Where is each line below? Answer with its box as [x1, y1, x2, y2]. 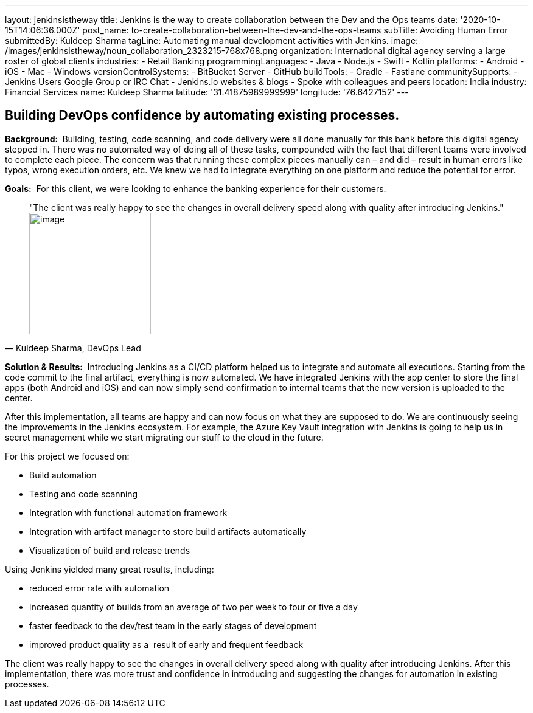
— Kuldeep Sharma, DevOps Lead [5, 342, 141, 353]
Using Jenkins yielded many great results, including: [5, 563, 214, 574]
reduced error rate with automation [29, 582, 170, 593]
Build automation [29, 469, 97, 480]
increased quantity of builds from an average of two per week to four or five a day [29, 601, 358, 612]
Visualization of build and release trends [29, 545, 190, 556]
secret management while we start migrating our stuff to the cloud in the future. [5, 432, 324, 443]
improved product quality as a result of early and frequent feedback [29, 639, 304, 650]
